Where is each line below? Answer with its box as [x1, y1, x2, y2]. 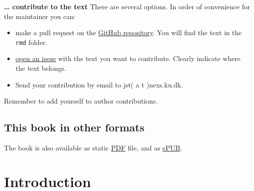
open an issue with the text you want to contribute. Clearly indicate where [15, 53, 241, 64]
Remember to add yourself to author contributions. [4, 96, 158, 106]
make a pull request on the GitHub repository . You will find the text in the [15, 27, 242, 38]
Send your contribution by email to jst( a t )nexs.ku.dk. [15, 79, 183, 89]
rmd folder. [15, 37, 48, 47]
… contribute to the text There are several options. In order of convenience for [4, 1, 250, 11]
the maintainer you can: [4, 11, 76, 21]
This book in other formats [4, 120, 145, 135]
